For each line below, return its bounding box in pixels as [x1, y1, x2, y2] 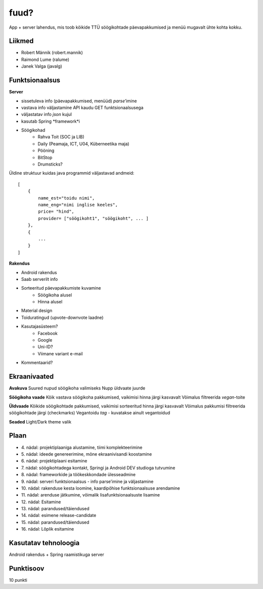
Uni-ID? [38, 344, 53, 350]
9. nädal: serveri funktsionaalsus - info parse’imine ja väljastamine [21, 479, 153, 484]
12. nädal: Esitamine [21, 499, 61, 505]
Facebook [38, 330, 58, 336]
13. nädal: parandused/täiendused [21, 506, 90, 512]
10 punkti [9, 577, 28, 583]
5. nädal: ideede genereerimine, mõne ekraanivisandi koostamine [21, 451, 152, 457]
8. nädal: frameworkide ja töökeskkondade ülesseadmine [21, 472, 136, 478]
